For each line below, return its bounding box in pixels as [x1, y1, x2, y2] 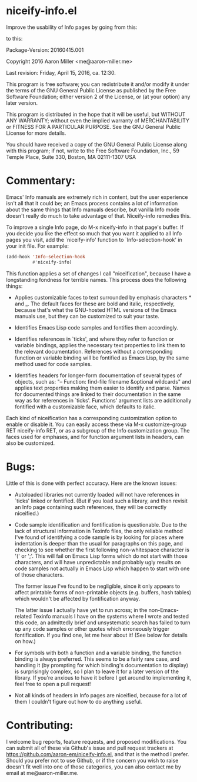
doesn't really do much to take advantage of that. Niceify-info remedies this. [6, 212, 191, 219]
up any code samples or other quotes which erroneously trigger [14, 625, 169, 632]
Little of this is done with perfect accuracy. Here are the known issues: [6, 480, 178, 487]
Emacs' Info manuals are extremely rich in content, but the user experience [6, 193, 188, 201]
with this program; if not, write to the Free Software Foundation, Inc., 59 [6, 147, 179, 154]
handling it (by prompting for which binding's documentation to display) [14, 661, 189, 668]
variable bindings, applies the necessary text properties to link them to [14, 341, 186, 348]
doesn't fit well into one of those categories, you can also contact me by [6, 763, 181, 770]
